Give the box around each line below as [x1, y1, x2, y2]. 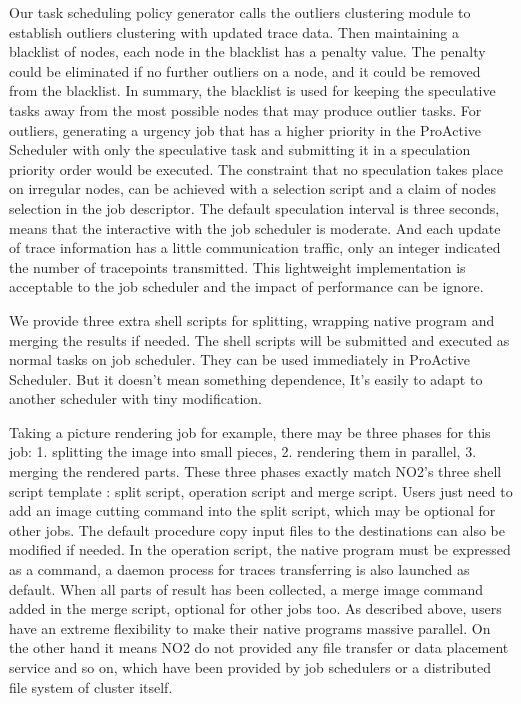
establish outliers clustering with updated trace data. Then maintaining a [9, 21, 460, 42]
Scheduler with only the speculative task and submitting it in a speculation [9, 139, 471, 160]
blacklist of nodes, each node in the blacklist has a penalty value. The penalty [9, 41, 486, 62]
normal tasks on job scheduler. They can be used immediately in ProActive [9, 349, 471, 370]
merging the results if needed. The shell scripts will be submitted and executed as [9, 329, 510, 350]
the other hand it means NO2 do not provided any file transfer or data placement [9, 637, 509, 658]
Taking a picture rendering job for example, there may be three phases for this [9, 421, 491, 442]
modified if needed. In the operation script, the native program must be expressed [9, 539, 511, 560]
